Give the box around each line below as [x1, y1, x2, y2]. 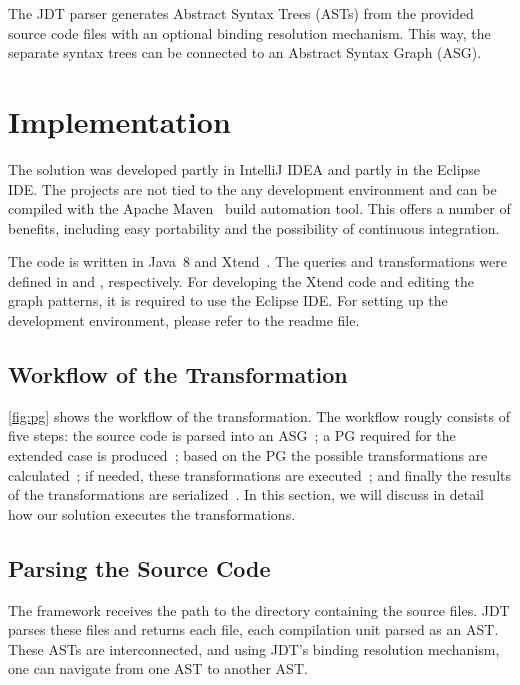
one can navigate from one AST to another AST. [8, 658, 308, 679]
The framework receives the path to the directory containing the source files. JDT [8, 599, 510, 620]
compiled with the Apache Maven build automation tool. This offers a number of [8, 198, 511, 219]
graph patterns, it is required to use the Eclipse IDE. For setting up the [8, 290, 448, 311]
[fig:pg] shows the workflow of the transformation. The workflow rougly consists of [8, 405, 510, 426]
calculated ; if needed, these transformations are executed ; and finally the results [8, 464, 511, 485]
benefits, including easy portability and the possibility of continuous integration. [8, 217, 500, 238]
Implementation [8, 100, 231, 141]
